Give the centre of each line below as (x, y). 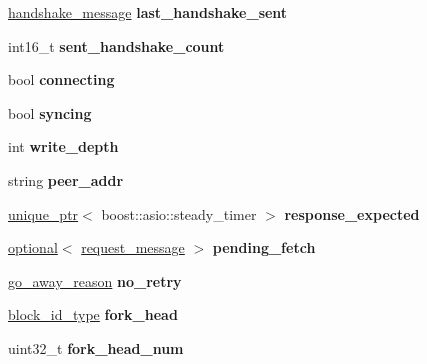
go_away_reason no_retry (95, 280)
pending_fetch (264, 247)
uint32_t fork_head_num (96, 347)
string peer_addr (66, 179)
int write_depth (63, 146)
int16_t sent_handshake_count (116, 45)
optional (33, 247)
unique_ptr (43, 213)
